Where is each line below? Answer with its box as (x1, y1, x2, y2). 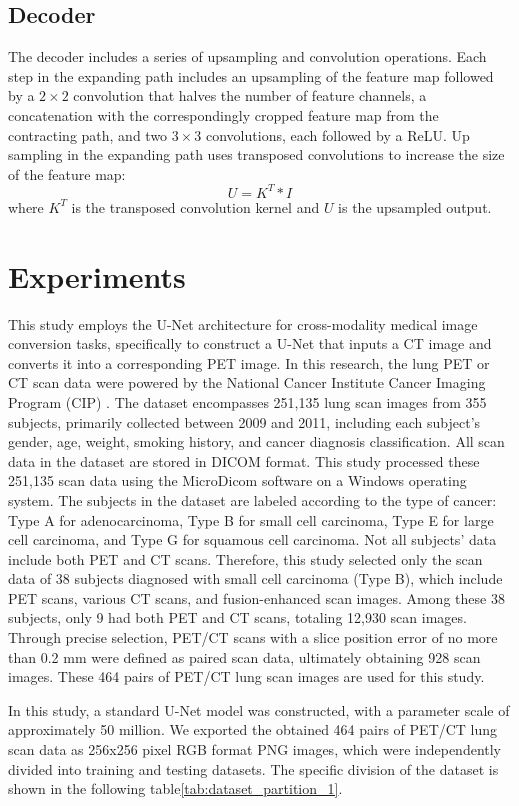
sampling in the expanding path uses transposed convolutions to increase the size (8, 144, 505, 165)
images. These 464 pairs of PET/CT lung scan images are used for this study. (8, 666, 485, 687)
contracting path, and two (8, 124, 168, 145)
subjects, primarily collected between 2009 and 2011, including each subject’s (8, 411, 481, 432)
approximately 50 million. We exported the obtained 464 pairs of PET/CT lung (8, 719, 498, 740)
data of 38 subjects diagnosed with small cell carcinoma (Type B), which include (8, 568, 503, 589)
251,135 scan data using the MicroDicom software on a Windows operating (8, 470, 467, 491)
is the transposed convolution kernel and (71, 196, 320, 217)
